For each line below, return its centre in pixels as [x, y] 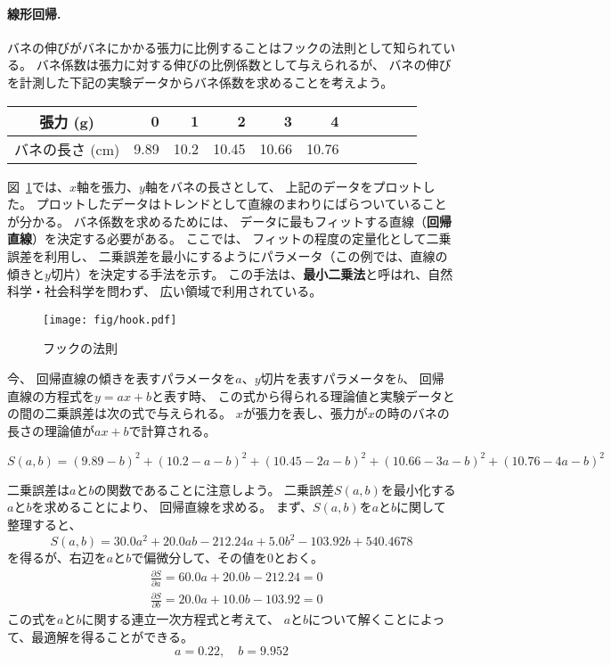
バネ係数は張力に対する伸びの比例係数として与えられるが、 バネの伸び [244, 65]
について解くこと [358, 619]
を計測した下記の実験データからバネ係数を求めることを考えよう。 [200, 82]
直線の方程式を [51, 395]
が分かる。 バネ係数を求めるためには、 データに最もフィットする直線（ [217, 221]
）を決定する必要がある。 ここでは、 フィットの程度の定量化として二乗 [242, 238]
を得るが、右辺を [57, 558]
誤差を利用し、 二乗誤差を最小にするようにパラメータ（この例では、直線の [228, 255]
